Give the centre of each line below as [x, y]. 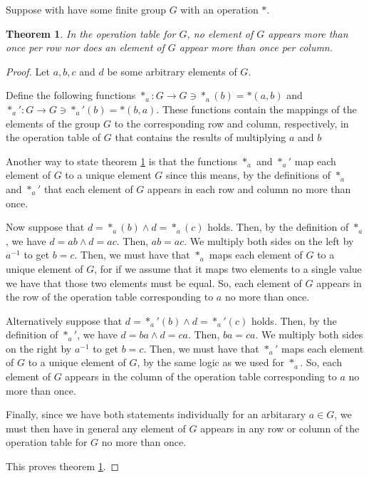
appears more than [308, 33]
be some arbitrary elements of [172, 71]
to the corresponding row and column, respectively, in [232, 123]
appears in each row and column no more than [249, 188]
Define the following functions [71, 95]
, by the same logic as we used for [211, 362]
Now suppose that [45, 227]
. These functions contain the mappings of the [256, 109]
